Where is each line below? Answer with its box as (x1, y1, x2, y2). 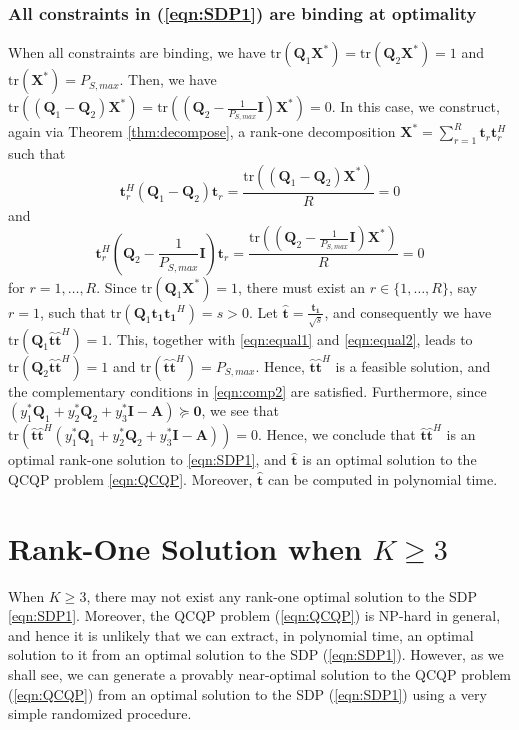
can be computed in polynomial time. (267, 468, 498, 489)
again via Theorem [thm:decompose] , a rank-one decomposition (8, 121, 396, 142)
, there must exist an (238, 276, 366, 297)
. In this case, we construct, (331, 96, 500, 117)
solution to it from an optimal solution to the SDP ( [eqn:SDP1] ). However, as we (8, 644, 504, 665)
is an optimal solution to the (302, 449, 477, 470)
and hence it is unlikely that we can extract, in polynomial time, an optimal (8, 624, 474, 645)
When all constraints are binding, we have (8, 42, 266, 63)
